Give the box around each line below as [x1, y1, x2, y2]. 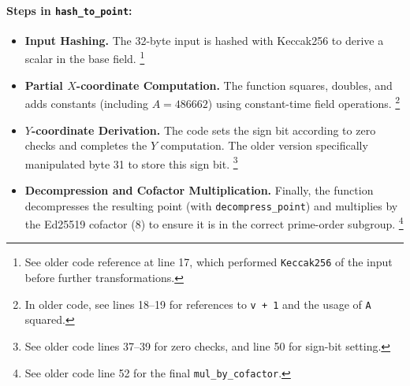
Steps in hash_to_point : [6, 2, 132, 18]
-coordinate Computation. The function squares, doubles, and [76, 76, 393, 93]
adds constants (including [24, 95, 148, 111]
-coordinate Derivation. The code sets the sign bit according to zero [31, 121, 376, 138]
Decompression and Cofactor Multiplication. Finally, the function [24, 181, 374, 198]
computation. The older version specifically [160, 137, 368, 154]
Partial [24, 76, 63, 93]
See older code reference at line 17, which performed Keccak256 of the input [24, 254, 393, 270]
